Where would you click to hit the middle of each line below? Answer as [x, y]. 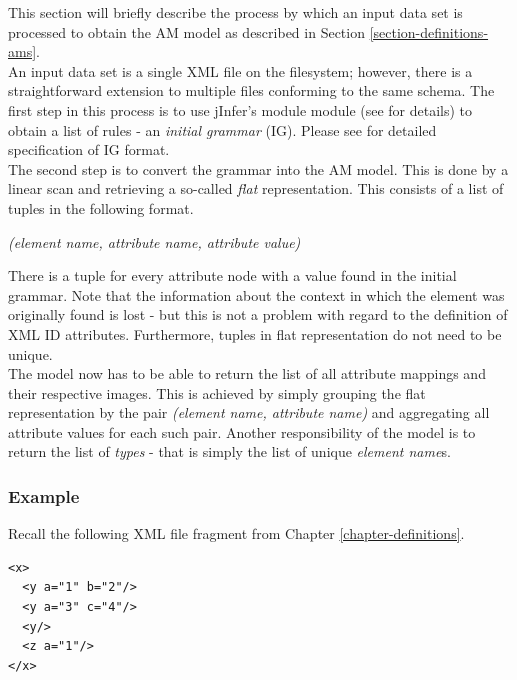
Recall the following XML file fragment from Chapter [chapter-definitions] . [236, 533]
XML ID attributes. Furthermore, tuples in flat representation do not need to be [255, 333]
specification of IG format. [89, 149]
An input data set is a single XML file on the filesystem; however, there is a [240, 70]
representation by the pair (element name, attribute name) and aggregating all [249, 412]
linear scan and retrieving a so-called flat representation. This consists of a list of [256, 188]
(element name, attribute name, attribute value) [154, 241]
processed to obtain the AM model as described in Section [186, 31]
